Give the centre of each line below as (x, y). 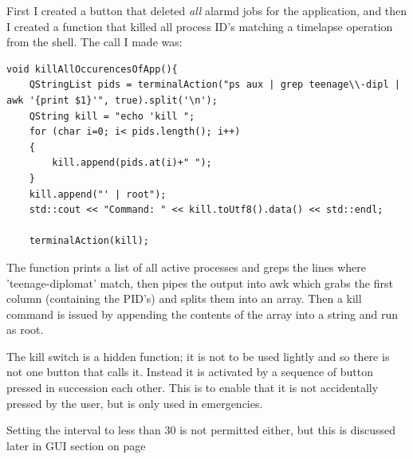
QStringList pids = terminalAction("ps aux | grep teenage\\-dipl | (214, 85)
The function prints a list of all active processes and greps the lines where (186, 267)
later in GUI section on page (76, 445)
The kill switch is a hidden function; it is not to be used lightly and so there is (198, 356)
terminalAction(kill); (89, 241)
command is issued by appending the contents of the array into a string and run (202, 314)
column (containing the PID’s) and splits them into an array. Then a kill (184, 298)
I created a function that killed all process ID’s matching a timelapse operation (200, 26)
